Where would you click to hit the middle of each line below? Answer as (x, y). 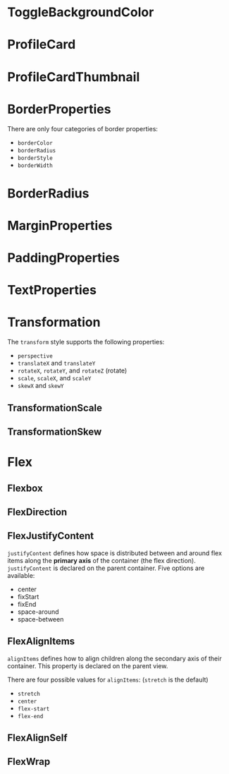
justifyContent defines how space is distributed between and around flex (114, 553)
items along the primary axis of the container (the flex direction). (101, 560)
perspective (35, 356)
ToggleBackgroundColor (81, 12)
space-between (41, 619)
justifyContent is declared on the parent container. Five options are (106, 568)
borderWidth (35, 165)
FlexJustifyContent (51, 536)
